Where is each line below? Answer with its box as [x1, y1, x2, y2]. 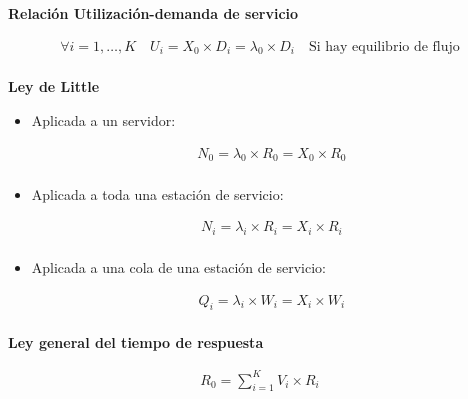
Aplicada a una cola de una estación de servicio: [31, 256, 326, 277]
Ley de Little [8, 76, 100, 97]
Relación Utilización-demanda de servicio [8, 3, 299, 23]
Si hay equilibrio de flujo [308, 39, 460, 54]
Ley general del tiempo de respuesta [8, 332, 264, 353]
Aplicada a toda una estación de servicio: [31, 183, 284, 204]
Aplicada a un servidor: [31, 110, 176, 131]
